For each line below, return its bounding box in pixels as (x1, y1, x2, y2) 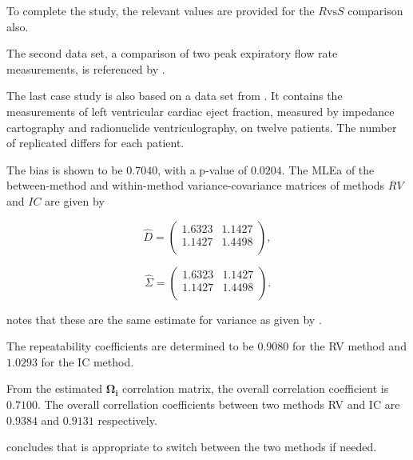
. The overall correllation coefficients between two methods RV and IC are (37, 395, 400, 412)
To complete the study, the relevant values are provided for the (6, 2, 315, 18)
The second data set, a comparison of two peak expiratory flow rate (6, 45, 338, 62)
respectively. (97, 411, 157, 428)
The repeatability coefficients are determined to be (6, 338, 254, 354)
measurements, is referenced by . (6, 60, 165, 77)
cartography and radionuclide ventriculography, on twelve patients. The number (6, 118, 397, 135)
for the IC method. (41, 353, 134, 370)
